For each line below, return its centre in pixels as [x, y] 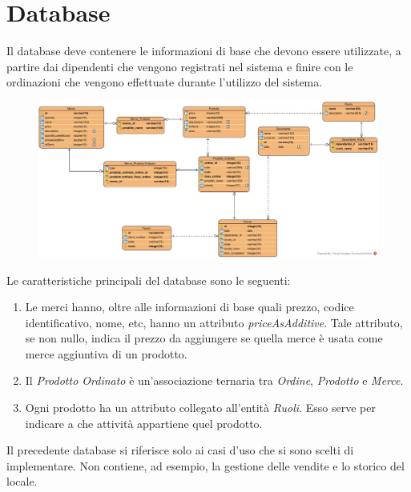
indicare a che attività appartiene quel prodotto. [144, 423]
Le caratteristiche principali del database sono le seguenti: [149, 280]
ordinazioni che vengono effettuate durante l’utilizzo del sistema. [165, 82]
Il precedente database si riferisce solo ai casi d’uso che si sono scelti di [180, 450]
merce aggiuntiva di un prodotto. [106, 353]
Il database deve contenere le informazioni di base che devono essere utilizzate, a [204, 51]
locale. [22, 481]
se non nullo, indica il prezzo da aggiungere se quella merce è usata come [204, 338]
